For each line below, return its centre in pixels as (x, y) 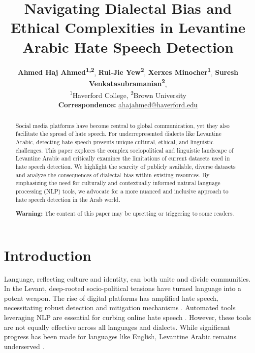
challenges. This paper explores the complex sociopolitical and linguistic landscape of (125, 150)
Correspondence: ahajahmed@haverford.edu (128, 105)
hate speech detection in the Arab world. (68, 199)
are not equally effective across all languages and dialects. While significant (117, 327)
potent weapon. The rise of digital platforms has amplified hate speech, (111, 298)
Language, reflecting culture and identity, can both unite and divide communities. (127, 278)
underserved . (24, 346)
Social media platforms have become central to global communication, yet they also (123, 125)
